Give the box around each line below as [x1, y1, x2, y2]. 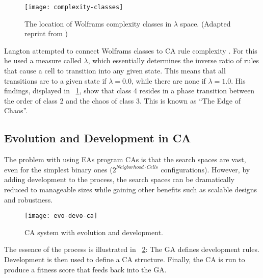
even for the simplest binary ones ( [4, 164, 113, 174]
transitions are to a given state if [4, 75, 107, 86]
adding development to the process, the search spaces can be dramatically [4, 174, 234, 185]
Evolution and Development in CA [4, 130, 191, 146]
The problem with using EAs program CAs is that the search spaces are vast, [4, 154, 246, 165]
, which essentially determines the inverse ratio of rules [88, 55, 259, 66]
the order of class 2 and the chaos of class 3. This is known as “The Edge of [4, 95, 241, 106]
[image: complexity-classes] [24, 4, 123, 11]
